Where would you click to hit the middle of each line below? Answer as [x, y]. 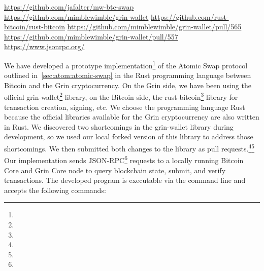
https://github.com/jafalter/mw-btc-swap [69, 7]
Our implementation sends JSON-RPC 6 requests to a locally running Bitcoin [124, 159]
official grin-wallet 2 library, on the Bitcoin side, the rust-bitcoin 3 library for [121, 96]
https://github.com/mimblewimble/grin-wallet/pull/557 [91, 36]
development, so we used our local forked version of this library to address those [129, 137]
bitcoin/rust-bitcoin [35, 27]
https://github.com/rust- [190, 16]
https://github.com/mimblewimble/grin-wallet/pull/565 [154, 27]
